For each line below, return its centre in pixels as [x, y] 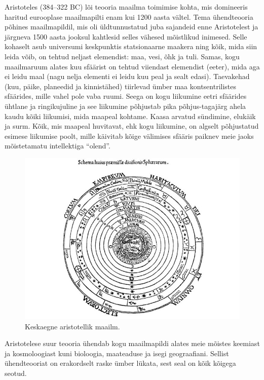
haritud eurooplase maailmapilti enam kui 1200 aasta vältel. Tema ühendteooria [129, 16]
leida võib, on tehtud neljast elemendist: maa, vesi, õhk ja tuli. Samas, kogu [122, 56]
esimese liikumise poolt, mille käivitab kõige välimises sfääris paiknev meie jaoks [129, 136]
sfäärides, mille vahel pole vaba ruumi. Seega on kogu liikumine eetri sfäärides [126, 96]
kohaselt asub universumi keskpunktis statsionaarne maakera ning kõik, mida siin [131, 46]
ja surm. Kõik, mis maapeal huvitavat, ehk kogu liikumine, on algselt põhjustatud [132, 126]
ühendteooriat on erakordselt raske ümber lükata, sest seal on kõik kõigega [120, 363]
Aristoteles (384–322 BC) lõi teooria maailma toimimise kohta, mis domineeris [126, 7]
